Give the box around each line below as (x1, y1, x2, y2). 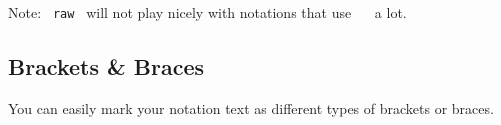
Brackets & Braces (8, 51, 205, 82)
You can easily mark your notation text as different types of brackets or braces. (8, 97, 494, 118)
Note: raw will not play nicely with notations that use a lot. (8, 2, 407, 22)
